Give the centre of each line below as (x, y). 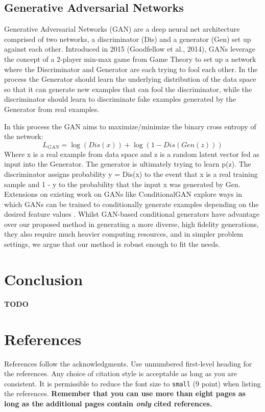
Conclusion (44, 279)
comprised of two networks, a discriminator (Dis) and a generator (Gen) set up (128, 39)
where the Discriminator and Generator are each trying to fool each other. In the (131, 69)
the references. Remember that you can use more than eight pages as (125, 393)
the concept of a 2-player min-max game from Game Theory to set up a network (130, 59)
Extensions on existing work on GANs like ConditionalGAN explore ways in (123, 194)
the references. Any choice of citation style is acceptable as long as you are (121, 373)
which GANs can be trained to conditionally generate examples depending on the (131, 204)
